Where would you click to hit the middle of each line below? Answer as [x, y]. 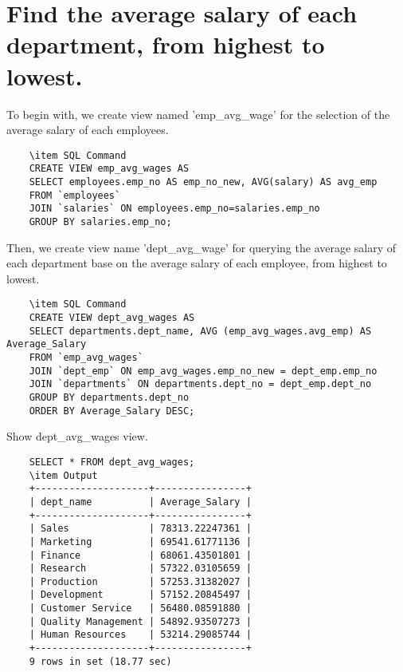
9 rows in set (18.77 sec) [100, 661]
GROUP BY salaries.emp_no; [100, 221]
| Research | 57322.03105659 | [140, 569]
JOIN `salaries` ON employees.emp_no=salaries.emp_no [174, 209]
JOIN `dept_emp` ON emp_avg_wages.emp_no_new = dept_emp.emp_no [203, 371]
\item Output [63, 475]
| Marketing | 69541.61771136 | [140, 542]
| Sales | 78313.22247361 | [140, 529]
